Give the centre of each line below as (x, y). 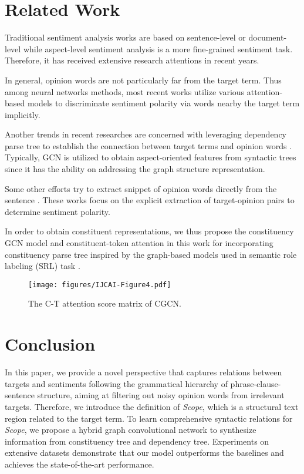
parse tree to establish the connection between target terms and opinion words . (148, 145)
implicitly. (23, 114)
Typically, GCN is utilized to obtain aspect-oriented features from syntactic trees (151, 157)
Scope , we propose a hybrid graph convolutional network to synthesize (131, 430)
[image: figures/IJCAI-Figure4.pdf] (100, 285)
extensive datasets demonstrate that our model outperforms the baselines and (144, 453)
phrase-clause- (256, 383)
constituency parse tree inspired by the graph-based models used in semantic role (151, 254)
